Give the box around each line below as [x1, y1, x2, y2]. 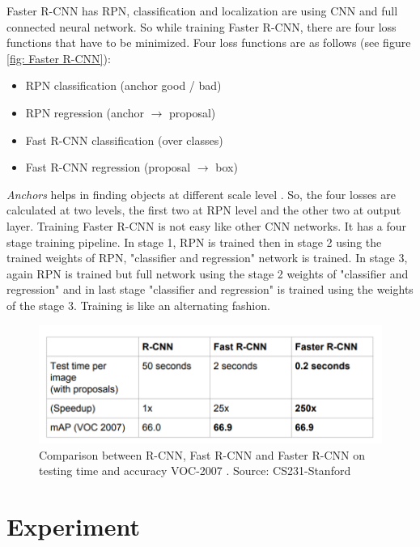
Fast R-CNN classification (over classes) [25, 131, 223, 148]
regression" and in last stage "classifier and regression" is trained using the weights [6, 281, 414, 298]
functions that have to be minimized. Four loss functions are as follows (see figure [6, 34, 411, 51]
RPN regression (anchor [25, 104, 144, 121]
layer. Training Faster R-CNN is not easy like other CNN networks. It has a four [6, 217, 407, 234]
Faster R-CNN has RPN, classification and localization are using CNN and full [6, 2, 398, 19]
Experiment [6, 510, 141, 543]
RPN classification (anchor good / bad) [25, 77, 222, 94]
